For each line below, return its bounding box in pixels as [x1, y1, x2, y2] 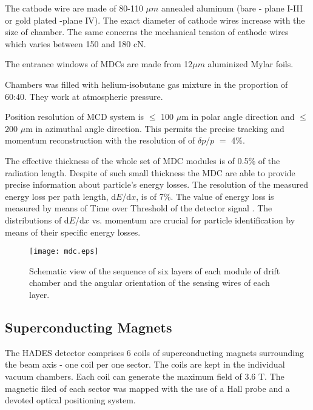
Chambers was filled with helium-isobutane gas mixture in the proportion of [5, 78, 288, 90]
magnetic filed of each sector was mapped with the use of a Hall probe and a [5, 382, 290, 394]
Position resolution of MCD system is [5, 110, 144, 123]
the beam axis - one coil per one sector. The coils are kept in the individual [5, 358, 285, 371]
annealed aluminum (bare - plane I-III [161, 2, 303, 14]
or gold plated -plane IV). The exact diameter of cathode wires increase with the [5, 13, 305, 26]
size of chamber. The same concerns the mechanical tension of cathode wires [5, 25, 289, 38]
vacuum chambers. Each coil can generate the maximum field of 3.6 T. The [5, 369, 284, 382]
